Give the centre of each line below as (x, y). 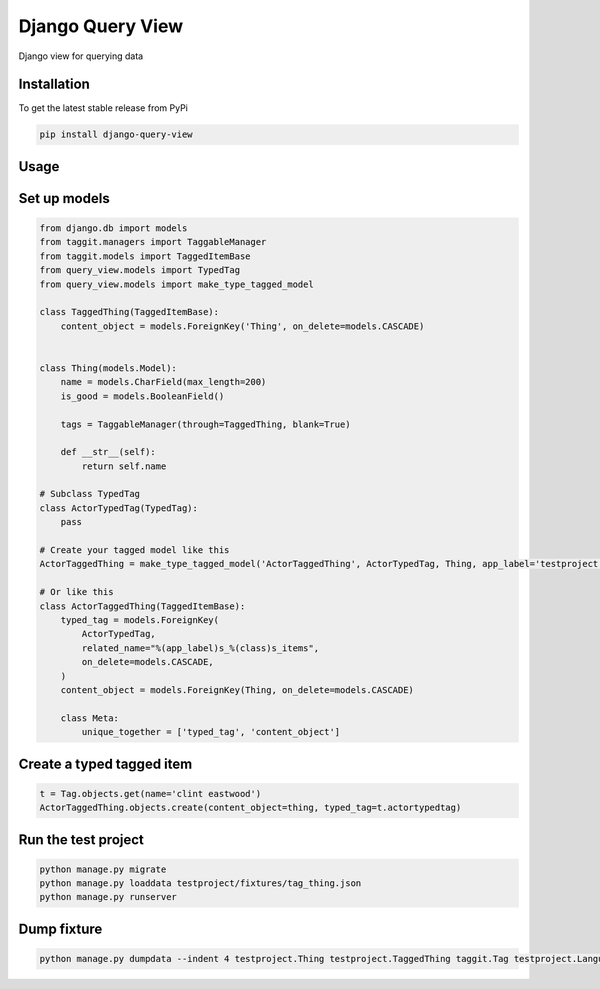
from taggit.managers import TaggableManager (153, 242)
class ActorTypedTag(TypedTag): (119, 508)
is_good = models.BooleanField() (142, 396)
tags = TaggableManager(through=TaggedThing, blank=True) (205, 424)
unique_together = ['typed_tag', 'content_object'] (211, 732)
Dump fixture (60, 928)
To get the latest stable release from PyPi (103, 108)
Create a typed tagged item (105, 763)
